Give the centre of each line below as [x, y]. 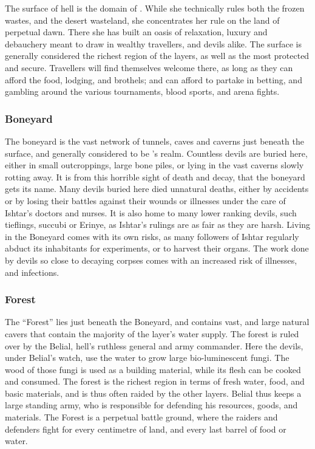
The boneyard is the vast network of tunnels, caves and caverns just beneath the [154, 141]
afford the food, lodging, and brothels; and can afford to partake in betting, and [154, 79]
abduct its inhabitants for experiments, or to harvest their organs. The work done [157, 248]
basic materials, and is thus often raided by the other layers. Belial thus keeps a [153, 393]
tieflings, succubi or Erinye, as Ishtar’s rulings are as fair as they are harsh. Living [158, 224]
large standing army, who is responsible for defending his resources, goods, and [151, 405]
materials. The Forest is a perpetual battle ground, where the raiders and [141, 417]
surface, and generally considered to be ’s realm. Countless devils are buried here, [156, 153]
